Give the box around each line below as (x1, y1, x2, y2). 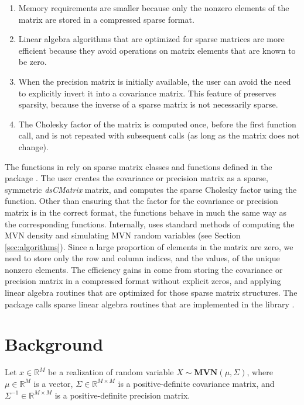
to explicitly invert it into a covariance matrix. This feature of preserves (18, 86, 276, 99)
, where (247, 366, 273, 378)
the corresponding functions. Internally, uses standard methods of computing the (5, 217, 295, 230)
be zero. (18, 56, 47, 68)
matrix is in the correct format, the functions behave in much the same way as (5, 206, 287, 218)
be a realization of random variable (48, 366, 174, 378)
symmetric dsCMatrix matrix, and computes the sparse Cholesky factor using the (5, 183, 297, 195)
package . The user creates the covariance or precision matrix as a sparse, (5, 172, 268, 184)
